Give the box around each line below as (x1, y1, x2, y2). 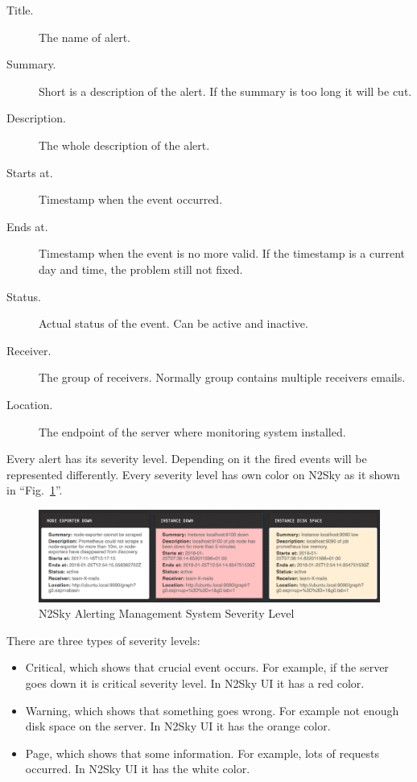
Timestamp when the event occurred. (39, 191, 223, 208)
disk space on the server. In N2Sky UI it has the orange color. (25, 718, 331, 734)
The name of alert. (39, 28, 130, 45)
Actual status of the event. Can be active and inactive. (39, 315, 308, 332)
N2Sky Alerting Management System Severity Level (39, 605, 295, 622)
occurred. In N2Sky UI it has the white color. (25, 760, 250, 777)
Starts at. (6, 163, 53, 180)
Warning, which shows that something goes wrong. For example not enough (25, 701, 399, 718)
